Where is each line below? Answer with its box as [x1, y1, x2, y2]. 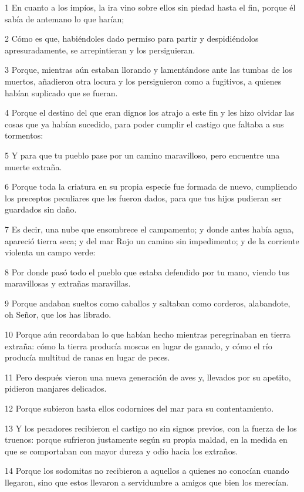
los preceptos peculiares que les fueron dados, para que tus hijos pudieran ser [5, 191, 282, 204]
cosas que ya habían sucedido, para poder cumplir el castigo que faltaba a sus [5, 117, 284, 130]
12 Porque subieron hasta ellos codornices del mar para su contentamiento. [5, 402, 274, 415]
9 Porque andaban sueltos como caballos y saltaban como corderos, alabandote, [5, 296, 291, 309]
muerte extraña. [5, 160, 62, 173]
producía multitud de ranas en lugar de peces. [5, 351, 170, 363]
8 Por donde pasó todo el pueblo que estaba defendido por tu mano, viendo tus [5, 265, 290, 278]
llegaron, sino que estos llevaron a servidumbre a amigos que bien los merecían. [5, 476, 289, 488]
